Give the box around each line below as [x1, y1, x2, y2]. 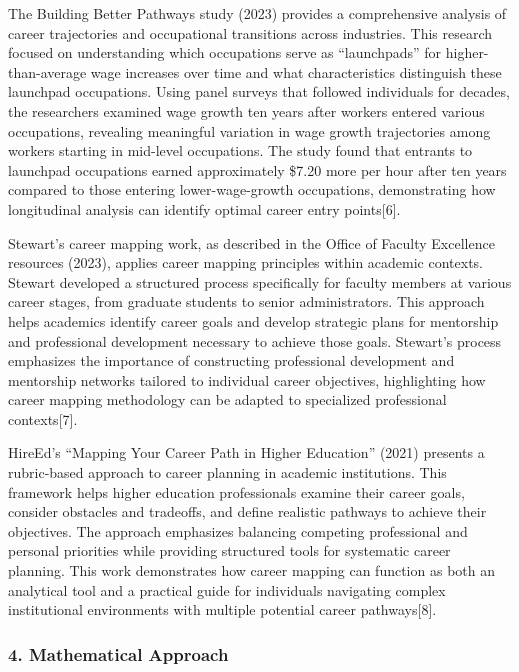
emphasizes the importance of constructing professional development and [8, 350, 455, 371]
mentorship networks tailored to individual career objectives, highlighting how [8, 369, 486, 390]
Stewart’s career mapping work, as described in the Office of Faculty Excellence [8, 232, 495, 253]
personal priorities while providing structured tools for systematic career [8, 540, 451, 561]
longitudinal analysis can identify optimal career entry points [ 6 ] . [8, 198, 401, 219]
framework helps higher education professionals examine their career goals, [8, 481, 465, 502]
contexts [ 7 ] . [8, 408, 78, 429]
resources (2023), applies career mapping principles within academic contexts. [8, 252, 484, 273]
